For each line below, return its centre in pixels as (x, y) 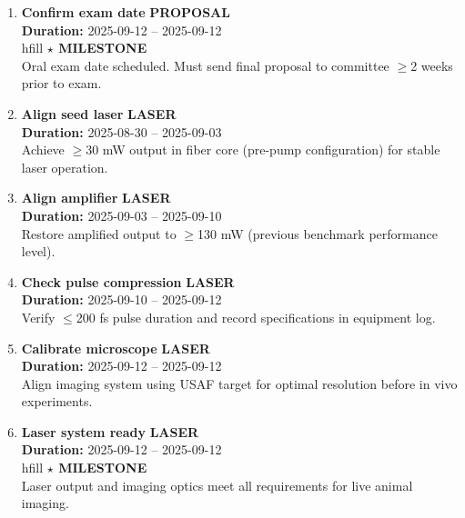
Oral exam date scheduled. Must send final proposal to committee (205, 65)
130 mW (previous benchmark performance (318, 233)
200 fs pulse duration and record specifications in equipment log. (256, 317)
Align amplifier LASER (96, 198)
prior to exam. (61, 83)
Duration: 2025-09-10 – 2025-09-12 (121, 299)
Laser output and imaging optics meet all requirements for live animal (217, 485)
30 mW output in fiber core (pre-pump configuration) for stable (263, 149)
